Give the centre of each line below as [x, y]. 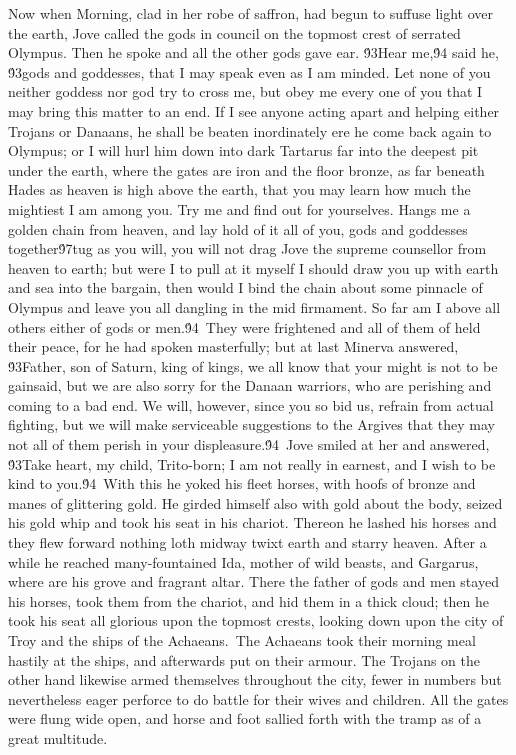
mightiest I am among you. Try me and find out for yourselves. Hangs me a [239, 208]
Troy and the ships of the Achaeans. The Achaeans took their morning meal [242, 640]
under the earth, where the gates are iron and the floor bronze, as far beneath [246, 169]
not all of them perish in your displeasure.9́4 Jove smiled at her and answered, [249, 444]
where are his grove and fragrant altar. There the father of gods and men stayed [253, 581]
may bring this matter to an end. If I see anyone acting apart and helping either [254, 110]
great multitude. [58, 737]
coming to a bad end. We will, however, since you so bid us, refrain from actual [251, 404]
